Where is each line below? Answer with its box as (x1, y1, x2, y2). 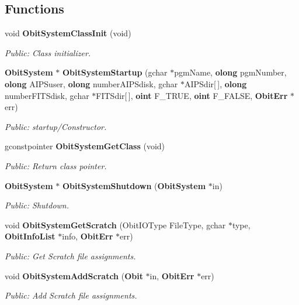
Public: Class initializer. (5, 46, 91, 59)
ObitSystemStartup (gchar (62, 66, 168, 78)
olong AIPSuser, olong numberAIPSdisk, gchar (5, 77, 178, 90)
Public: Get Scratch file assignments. (5, 249, 136, 262)
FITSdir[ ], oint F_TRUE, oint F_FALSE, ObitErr (96, 89, 288, 101)
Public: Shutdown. (5, 199, 69, 211)
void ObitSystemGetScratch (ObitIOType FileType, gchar (5, 218, 226, 231)
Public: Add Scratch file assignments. (5, 289, 137, 301)
